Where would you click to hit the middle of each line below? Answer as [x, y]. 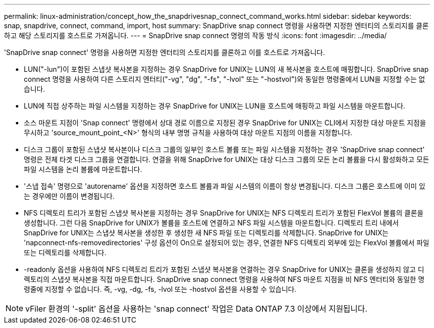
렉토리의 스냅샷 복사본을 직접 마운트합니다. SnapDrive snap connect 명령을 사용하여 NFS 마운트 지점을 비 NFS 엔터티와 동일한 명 [224, 279]
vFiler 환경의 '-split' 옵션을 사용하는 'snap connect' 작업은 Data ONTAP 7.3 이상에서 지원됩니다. [196, 309]
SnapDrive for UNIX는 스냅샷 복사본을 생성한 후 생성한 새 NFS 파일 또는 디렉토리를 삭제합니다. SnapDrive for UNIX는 [206, 233]
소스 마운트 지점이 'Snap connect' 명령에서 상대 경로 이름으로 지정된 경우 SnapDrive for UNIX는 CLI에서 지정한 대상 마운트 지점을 [225, 123]
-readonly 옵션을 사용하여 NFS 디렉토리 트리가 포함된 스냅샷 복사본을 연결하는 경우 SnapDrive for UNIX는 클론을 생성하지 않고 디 [224, 269]
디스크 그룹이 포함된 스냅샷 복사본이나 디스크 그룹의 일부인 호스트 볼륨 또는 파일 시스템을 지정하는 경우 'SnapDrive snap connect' [224, 149]
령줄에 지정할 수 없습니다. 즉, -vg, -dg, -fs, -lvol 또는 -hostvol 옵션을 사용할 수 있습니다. [160, 289]
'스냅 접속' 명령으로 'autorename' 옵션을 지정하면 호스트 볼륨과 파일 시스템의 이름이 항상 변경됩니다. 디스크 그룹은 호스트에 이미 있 [225, 186]
